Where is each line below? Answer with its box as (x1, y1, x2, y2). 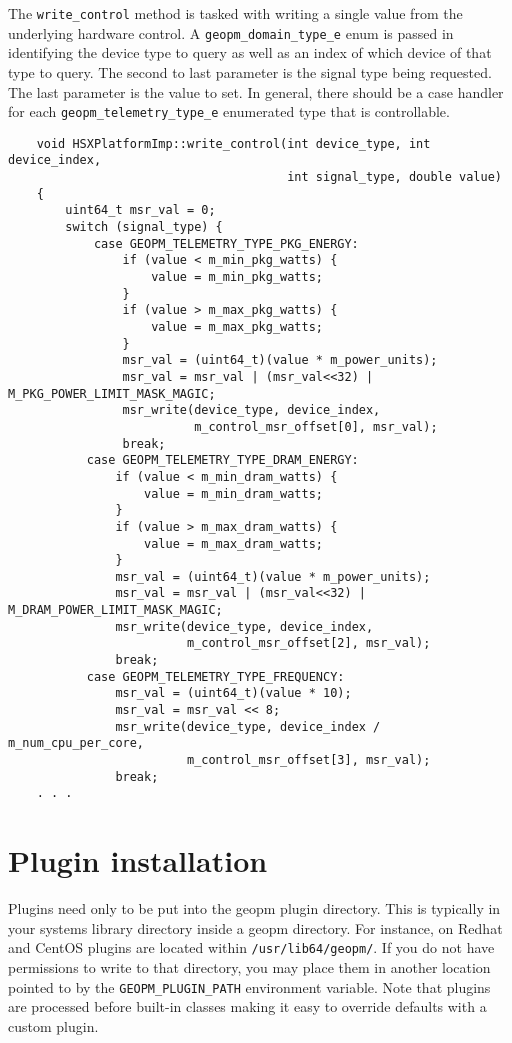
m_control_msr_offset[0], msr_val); (194, 419, 438, 434)
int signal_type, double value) (287, 170, 502, 185)
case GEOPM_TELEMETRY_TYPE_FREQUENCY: (86, 669, 345, 684)
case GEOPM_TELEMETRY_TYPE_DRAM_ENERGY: (86, 453, 359, 468)
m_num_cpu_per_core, (8, 736, 145, 751)
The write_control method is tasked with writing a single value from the (8, 3, 463, 23)
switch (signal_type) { (65, 220, 223, 235)
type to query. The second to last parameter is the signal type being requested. (8, 61, 492, 82)
